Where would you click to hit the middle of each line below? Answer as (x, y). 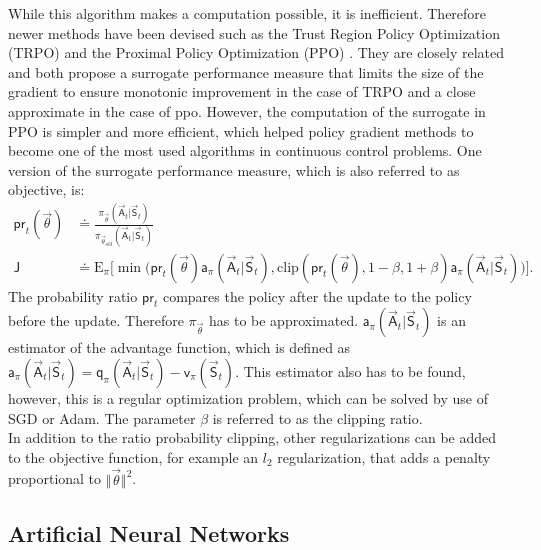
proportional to (55, 478)
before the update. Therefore (96, 320)
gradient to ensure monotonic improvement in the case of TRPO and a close (242, 91)
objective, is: (46, 189)
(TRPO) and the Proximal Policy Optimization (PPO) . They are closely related (256, 52)
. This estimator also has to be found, (350, 371)
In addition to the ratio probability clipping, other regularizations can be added (252, 437)
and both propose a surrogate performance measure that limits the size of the (246, 71)
